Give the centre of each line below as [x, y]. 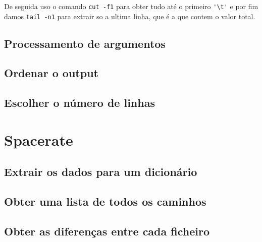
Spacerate [39, 139]
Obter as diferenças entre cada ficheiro [107, 231]
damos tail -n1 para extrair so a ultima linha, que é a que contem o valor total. [130, 16]
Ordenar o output [51, 73]
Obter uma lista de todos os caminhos [105, 201]
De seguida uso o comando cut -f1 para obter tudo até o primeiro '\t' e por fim [131, 6]
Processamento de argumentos [85, 43]
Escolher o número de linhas [80, 103]
